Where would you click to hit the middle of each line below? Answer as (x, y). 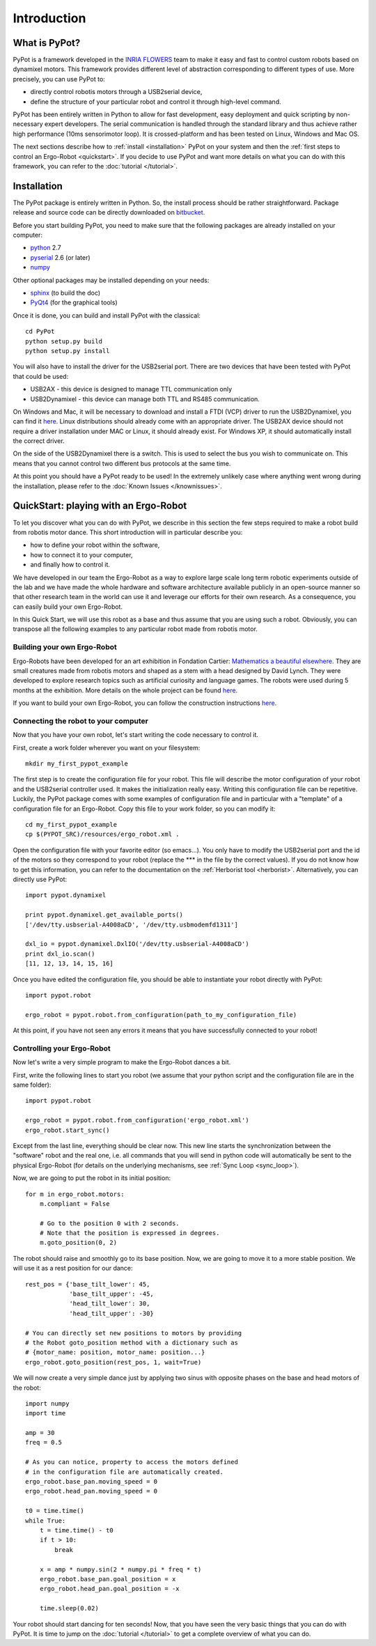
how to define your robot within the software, (95, 545)
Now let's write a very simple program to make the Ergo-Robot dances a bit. (122, 1062)
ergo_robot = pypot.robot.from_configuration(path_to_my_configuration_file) (161, 1015)
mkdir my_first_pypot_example (77, 764)
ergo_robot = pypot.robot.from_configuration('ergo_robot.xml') (138, 1120)
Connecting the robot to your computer (81, 721)
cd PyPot (40, 332)
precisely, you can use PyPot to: (59, 79)
